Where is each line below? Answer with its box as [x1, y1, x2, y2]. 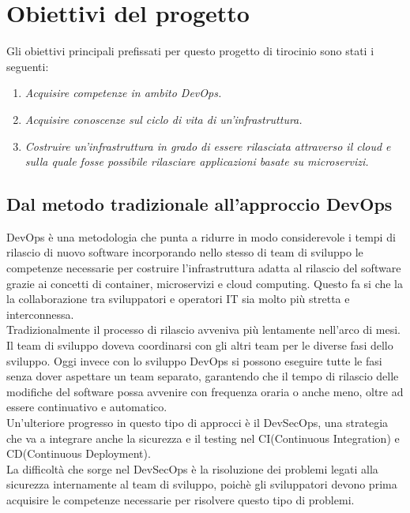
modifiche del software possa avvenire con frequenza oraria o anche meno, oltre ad [6, 383, 404, 399]
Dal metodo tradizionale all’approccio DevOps [6, 192, 393, 216]
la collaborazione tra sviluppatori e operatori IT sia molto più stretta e [6, 290, 350, 307]
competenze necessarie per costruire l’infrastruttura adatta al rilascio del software [6, 260, 401, 276]
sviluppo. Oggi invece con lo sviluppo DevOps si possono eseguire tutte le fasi [6, 352, 382, 369]
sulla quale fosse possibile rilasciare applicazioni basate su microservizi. [24, 153, 369, 170]
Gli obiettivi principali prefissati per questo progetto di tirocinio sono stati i [6, 43, 374, 59]
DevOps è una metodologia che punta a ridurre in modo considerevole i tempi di [6, 228, 396, 245]
